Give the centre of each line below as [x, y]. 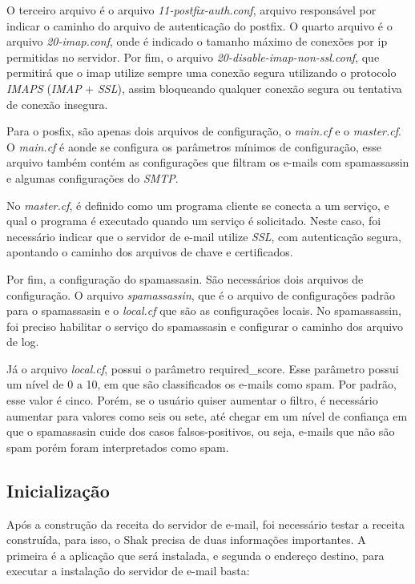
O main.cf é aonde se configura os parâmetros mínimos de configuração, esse [194, 146]
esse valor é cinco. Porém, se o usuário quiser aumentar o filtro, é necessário [192, 400]
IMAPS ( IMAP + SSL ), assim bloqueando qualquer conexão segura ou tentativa [204, 88]
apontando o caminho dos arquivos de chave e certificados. [150, 252]
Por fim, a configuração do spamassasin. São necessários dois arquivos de [185, 278]
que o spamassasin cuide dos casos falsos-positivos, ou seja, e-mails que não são [201, 431]
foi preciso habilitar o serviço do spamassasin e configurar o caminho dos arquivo [205, 326]
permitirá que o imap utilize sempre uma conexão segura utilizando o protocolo [201, 72]
